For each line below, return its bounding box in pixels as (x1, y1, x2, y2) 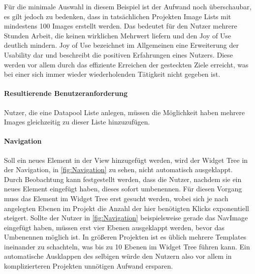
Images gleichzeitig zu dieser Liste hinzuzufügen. (4, 117, 150, 127)
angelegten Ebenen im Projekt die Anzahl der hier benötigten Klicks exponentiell (4, 203, 250, 213)
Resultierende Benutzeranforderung (4, 88, 127, 98)
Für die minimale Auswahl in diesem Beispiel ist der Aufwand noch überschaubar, (4, 1, 252, 11)
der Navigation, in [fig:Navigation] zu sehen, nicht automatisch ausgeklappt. (4, 164, 233, 175)
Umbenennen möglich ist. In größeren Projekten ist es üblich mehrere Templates (4, 232, 247, 242)
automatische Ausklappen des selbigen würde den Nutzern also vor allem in (4, 251, 232, 261)
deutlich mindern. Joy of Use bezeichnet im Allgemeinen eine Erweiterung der (4, 40, 239, 50)
